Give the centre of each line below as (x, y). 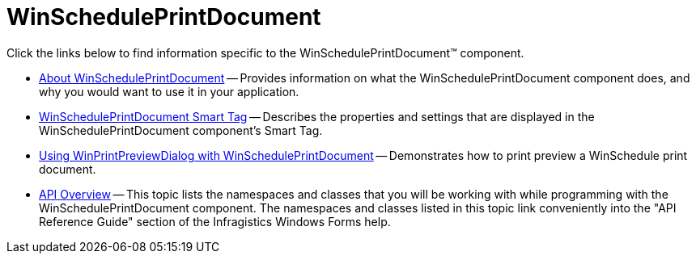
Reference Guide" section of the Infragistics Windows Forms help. (215, 221)
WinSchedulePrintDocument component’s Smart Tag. (181, 130)
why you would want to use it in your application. (169, 91)
